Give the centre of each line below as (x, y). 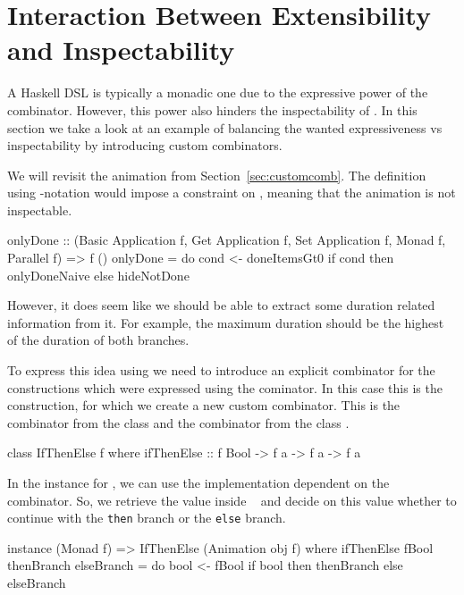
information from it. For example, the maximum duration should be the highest (226, 322)
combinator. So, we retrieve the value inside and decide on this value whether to (232, 500)
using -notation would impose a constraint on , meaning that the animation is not (232, 193)
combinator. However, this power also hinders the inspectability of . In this (212, 109)
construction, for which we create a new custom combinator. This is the (204, 405)
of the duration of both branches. (98, 340)
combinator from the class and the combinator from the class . (178, 422)
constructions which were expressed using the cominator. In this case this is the (225, 387)
